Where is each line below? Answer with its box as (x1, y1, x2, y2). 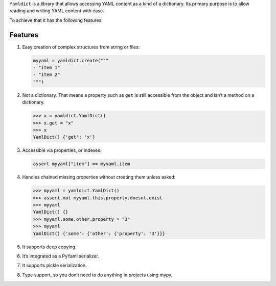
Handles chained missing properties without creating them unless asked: (22, 174, 176, 180)
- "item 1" (33, 65, 60, 71)
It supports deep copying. (22, 244, 77, 250)
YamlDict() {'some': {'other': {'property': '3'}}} (33, 230, 166, 237)
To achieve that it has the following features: (9, 17, 103, 23)
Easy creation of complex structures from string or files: (22, 44, 140, 50)
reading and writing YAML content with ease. (9, 8, 104, 14)
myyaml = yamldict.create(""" (33, 58, 109, 63)
